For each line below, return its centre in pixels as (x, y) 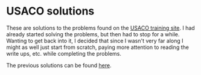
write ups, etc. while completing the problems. (64, 53)
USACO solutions (50, 11)
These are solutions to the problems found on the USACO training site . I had (101, 28)
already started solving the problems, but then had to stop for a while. (93, 34)
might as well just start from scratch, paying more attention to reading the (97, 47)
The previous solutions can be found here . (59, 65)
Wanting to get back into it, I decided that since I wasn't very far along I (95, 41)
